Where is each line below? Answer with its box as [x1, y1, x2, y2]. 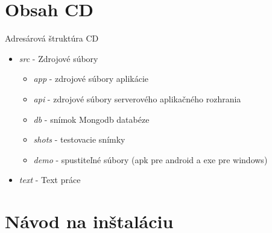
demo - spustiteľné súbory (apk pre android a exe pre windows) [33, 153, 268, 166]
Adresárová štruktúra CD [5, 32, 99, 45]
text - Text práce [19, 173, 81, 186]
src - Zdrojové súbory [19, 52, 98, 64]
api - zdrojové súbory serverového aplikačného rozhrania [33, 92, 241, 105]
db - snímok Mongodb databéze [33, 113, 150, 125]
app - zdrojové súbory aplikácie [33, 72, 148, 85]
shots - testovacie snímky [33, 133, 125, 146]
